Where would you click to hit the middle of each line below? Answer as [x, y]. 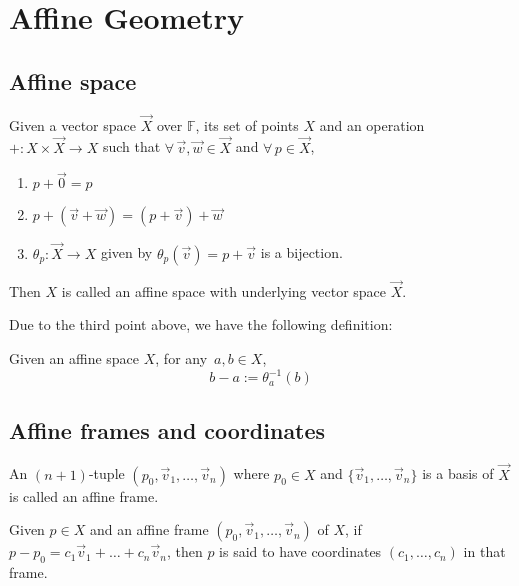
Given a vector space [72, 124]
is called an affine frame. [84, 495]
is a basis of [458, 473]
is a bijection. [301, 252]
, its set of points [247, 124]
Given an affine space [74, 358]
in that [484, 551]
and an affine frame [149, 529]
